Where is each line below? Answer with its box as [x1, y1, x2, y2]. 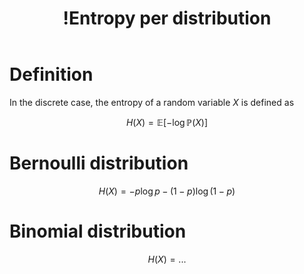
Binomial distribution [9, 220, 187, 243]
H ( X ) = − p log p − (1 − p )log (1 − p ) [98, 185, 236, 197]
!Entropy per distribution [62, 7, 272, 30]
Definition [9, 63, 94, 86]
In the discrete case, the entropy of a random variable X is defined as [9, 96, 295, 108]
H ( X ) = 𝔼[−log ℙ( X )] [125, 116, 209, 128]
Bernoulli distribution [9, 152, 189, 175]
